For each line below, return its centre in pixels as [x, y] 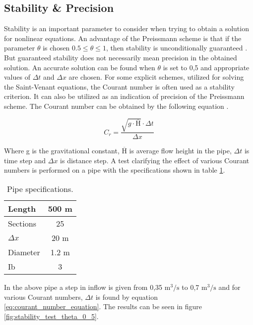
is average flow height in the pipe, [180, 151]
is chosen [56, 48]
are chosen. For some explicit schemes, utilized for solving [156, 77]
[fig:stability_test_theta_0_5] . [51, 316]
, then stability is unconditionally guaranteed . [177, 48]
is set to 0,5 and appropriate [206, 67]
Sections [22, 223]
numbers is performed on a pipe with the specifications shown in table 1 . [115, 170]
